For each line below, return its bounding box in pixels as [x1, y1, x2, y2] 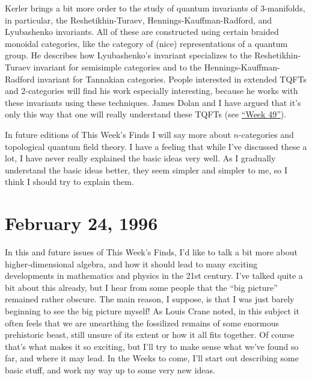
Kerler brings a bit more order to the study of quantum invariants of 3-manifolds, [5, 2, 305, 14]
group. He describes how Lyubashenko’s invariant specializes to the [5, 49, 252, 61]
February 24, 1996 [5, 211, 158, 235]
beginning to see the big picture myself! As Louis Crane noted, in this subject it [5, 305, 299, 317]
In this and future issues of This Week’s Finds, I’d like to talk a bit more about [5, 246, 298, 258]
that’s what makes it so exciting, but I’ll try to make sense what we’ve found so [5, 340, 299, 352]
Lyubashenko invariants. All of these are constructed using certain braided [5, 25, 279, 38]
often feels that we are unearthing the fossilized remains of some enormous [5, 316, 279, 329]
